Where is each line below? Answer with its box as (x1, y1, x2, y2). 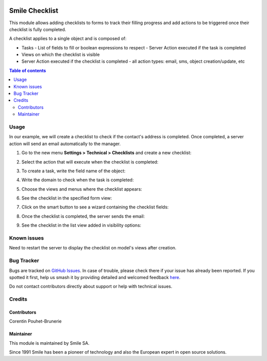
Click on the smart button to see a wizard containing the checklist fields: (21, 204, 169, 210)
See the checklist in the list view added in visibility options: (21, 222, 141, 228)
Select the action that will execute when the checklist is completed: (21, 159, 159, 165)
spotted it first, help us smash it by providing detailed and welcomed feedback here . (9, 274, 180, 280)
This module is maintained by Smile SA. (9, 340, 90, 346)
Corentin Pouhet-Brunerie (9, 319, 62, 324)
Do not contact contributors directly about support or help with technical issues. (9, 283, 173, 289)
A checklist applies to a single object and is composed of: (9, 36, 127, 41)
